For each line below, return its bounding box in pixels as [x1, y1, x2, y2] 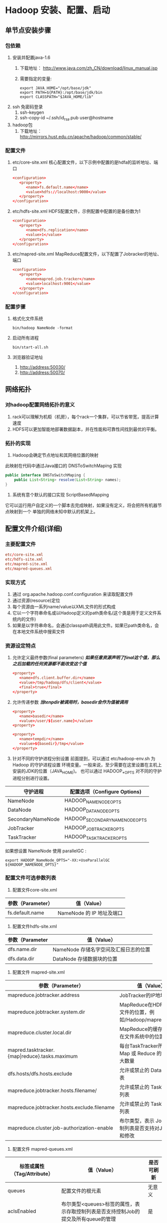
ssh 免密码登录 [12, 103, 43, 110]
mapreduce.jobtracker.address [7, 991, 80, 998]
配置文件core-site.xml [12, 887, 57, 893]
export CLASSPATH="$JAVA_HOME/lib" [19, 94, 93, 99]
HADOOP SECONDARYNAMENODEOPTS [64, 815, 147, 823]
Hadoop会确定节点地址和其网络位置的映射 [12, 452, 98, 458]
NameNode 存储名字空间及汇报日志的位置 [52, 946, 151, 953]
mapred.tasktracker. [7, 1046, 55, 1053]
